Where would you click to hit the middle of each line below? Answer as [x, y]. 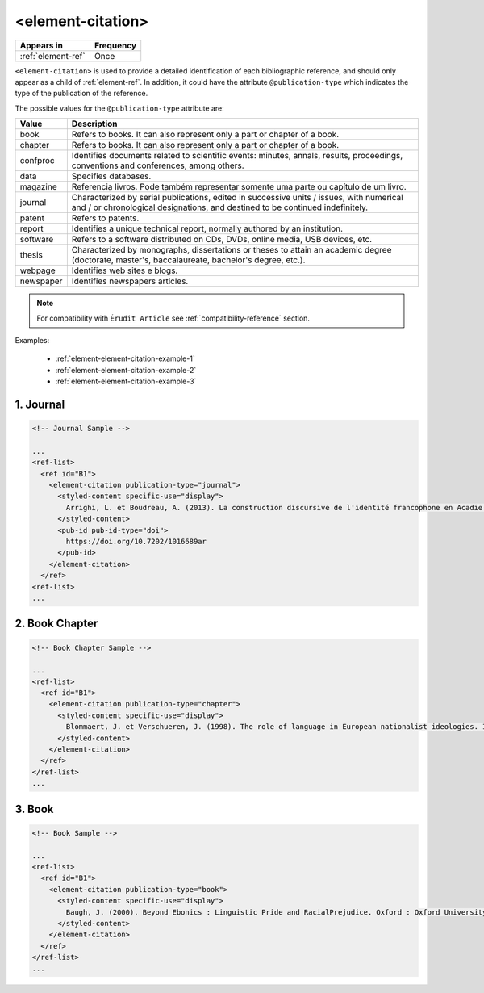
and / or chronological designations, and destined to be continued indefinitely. [220, 207]
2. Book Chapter [56, 624]
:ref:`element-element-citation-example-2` [126, 370]
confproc [38, 161]
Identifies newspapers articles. [130, 281]
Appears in [42, 45]
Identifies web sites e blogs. [125, 270]
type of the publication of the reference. [81, 94]
